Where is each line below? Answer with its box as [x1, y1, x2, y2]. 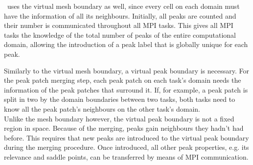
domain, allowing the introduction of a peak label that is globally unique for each [4, 39, 248, 49]
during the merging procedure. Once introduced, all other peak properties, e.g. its [4, 142, 249, 152]
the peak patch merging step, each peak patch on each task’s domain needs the [4, 75, 241, 85]
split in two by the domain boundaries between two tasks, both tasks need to [4, 94, 235, 104]
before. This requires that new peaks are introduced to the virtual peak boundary [4, 132, 249, 142]
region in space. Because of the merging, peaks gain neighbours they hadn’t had [4, 123, 244, 133]
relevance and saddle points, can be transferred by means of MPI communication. [4, 151, 249, 162]
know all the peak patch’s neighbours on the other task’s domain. [4, 103, 200, 114]
